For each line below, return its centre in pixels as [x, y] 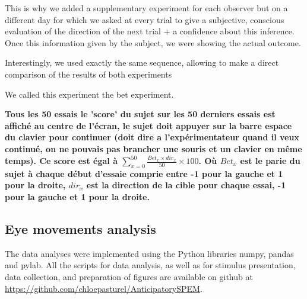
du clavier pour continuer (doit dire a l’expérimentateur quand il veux [152, 137]
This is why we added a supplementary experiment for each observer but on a [146, 8]
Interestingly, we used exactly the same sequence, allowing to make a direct [142, 62]
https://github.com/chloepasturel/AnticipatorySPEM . [104, 288]
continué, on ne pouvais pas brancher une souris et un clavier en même [153, 148]
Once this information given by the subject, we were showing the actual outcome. [153, 42]
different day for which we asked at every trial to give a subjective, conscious [145, 19]
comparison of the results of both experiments [88, 74]
